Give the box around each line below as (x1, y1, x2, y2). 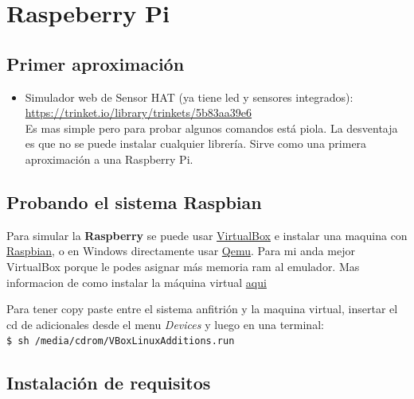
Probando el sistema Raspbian (6, 189, 262, 214)
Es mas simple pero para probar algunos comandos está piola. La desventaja (25, 119, 398, 136)
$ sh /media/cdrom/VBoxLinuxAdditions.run (6, 335, 235, 347)
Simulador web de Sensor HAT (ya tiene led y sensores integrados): (25, 88, 353, 105)
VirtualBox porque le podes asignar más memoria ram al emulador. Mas (6, 258, 360, 274)
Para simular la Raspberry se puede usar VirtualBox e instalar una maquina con (6, 227, 408, 243)
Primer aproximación (6, 51, 185, 76)
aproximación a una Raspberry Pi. (25, 150, 193, 167)
